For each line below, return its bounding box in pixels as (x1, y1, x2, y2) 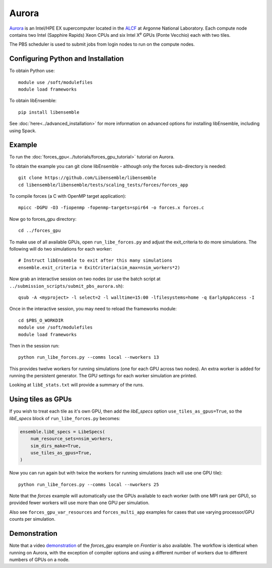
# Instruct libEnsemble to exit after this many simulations (18, 258, 172, 264)
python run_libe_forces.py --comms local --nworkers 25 (18, 481, 159, 488)
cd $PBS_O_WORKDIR (18, 317, 64, 323)
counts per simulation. (9, 516, 55, 522)
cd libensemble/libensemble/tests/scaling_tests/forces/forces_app (18, 182, 188, 188)
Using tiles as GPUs (9, 395, 72, 403)
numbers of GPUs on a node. (9, 556, 70, 562)
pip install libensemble (18, 109, 80, 115)
